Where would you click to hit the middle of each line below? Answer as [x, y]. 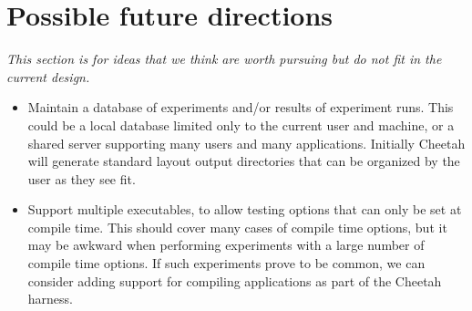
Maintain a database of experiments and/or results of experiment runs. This [241, 107]
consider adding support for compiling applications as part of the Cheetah [235, 280]
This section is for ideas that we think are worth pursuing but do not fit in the [224, 59]
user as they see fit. [82, 178]
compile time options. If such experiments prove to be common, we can [226, 263]
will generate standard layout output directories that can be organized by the [244, 161]
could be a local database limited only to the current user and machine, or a [241, 124]
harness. [50, 299]
